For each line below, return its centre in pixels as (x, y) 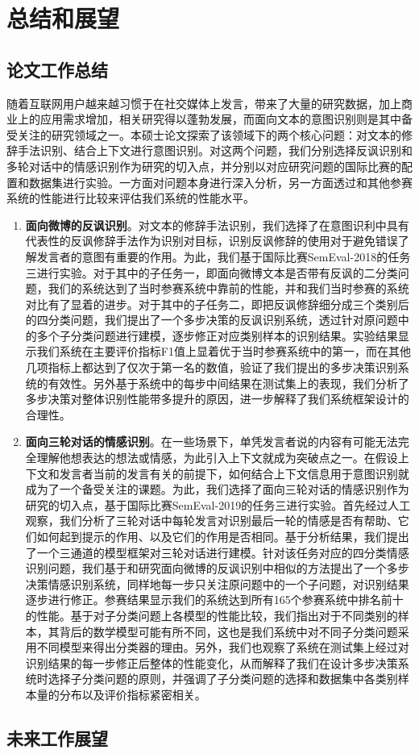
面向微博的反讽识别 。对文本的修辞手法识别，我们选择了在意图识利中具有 (217, 225)
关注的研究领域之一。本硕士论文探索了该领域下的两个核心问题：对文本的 (209, 134)
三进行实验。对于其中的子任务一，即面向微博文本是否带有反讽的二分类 (212, 272)
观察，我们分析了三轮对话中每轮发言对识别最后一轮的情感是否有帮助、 (212, 521)
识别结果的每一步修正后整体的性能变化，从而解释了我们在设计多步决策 (212, 662)
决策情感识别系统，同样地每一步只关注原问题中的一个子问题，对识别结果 (217, 583)
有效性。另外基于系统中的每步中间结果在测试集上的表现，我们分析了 (228, 383)
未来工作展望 (57, 737)
